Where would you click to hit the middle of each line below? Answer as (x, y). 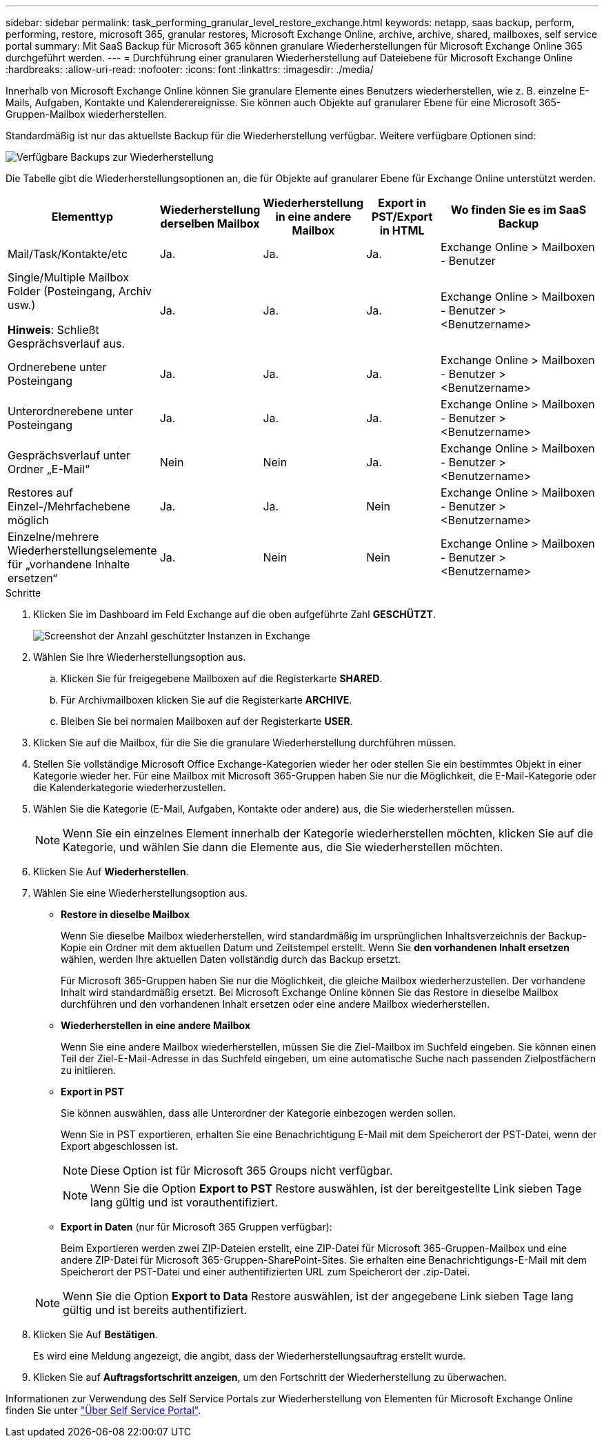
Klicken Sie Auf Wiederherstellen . (111, 872)
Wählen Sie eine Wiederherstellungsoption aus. (141, 893)
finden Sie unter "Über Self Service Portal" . (103, 1410)
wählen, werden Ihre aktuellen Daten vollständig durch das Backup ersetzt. (231, 959)
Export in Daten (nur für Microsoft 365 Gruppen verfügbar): (197, 1227)
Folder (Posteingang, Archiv (80, 291)
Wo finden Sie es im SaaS (519, 210)
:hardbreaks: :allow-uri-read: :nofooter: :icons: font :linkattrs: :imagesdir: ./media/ (190, 69)
